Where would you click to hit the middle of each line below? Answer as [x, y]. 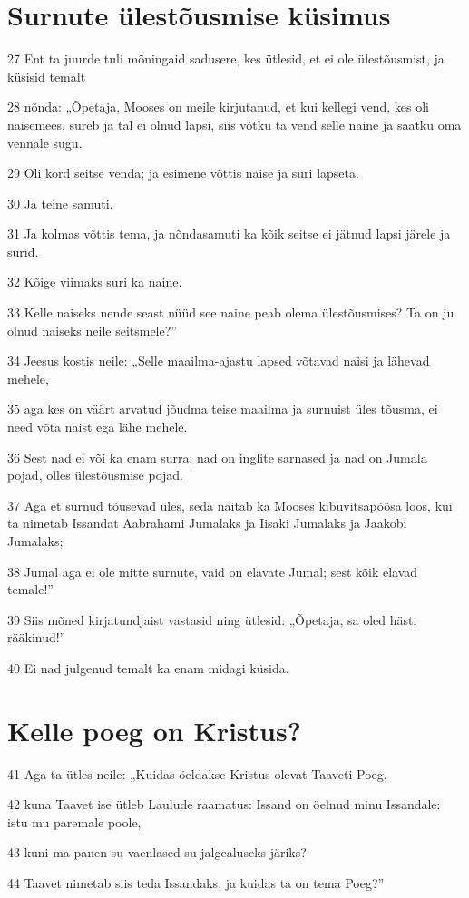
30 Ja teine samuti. [60, 203]
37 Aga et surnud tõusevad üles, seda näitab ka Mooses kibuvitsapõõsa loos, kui [230, 505]
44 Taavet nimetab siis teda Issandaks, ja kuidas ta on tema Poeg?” [196, 883]
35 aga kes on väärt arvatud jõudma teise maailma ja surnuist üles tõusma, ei [223, 409]
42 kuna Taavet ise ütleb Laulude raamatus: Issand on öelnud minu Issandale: [224, 804]
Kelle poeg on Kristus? [154, 730]
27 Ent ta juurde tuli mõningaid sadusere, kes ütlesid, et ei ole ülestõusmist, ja [226, 59]
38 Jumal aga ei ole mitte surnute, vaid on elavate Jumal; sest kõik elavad [213, 571]
